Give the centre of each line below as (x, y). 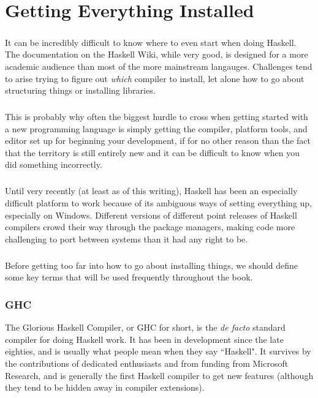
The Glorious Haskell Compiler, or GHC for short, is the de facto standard (145, 327)
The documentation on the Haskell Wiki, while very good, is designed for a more (157, 54)
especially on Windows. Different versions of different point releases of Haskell (151, 215)
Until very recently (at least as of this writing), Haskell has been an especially (151, 191)
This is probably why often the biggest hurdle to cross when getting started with (157, 117)
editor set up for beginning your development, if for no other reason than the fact (158, 141)
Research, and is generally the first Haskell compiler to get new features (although (159, 375)
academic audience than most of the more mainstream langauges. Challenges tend (159, 66)
